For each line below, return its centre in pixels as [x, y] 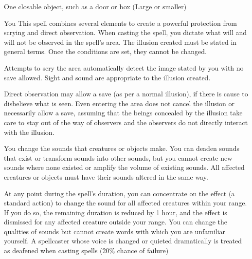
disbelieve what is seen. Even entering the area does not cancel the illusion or [119, 103]
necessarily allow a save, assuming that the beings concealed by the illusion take [123, 113]
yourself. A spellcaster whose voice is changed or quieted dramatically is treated [123, 241]
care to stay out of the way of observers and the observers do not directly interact [126, 122]
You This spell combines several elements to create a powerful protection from [120, 23]
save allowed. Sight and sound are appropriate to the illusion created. [107, 77]
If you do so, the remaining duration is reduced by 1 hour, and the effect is [116, 212]
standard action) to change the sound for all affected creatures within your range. [126, 203]
